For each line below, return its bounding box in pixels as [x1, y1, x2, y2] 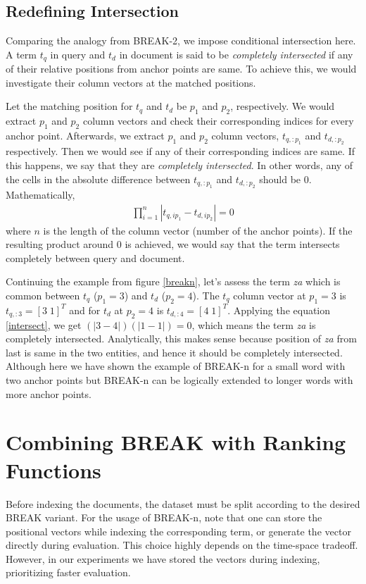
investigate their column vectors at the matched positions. [6, 75, 256, 89]
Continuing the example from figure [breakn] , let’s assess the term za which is [6, 274, 341, 289]
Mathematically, [6, 187, 75, 202]
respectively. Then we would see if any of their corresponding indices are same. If [6, 144, 355, 159]
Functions [6, 455, 101, 484]
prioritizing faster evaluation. [6, 565, 131, 580]
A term [6, 46, 37, 61]
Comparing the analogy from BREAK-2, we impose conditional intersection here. [6, 33, 356, 48]
